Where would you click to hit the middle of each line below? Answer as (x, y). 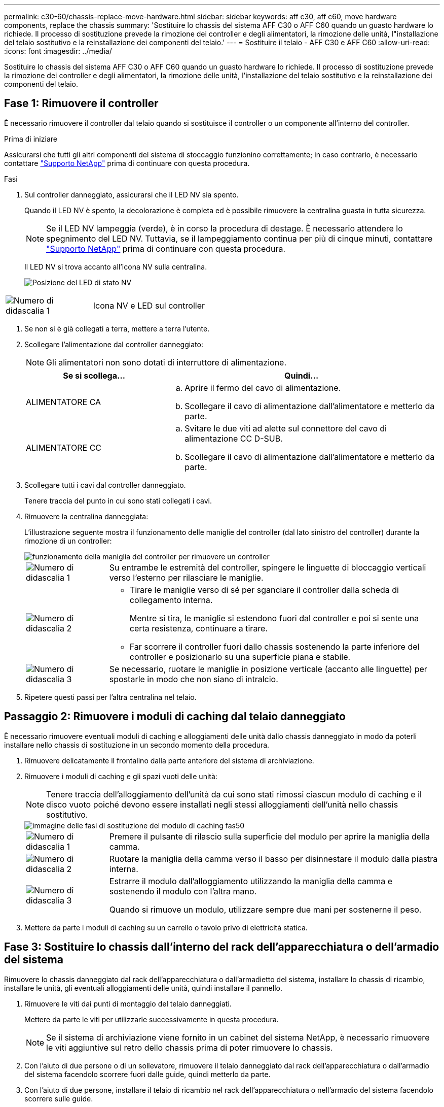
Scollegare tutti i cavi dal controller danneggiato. (105, 485)
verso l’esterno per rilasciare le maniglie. (186, 577)
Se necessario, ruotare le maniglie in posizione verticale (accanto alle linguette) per (268, 669)
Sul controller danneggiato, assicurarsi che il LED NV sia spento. (132, 194)
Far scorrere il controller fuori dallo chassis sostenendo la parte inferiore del (274, 646)
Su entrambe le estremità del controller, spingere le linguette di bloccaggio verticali (268, 567)
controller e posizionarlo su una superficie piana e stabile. (240, 657)
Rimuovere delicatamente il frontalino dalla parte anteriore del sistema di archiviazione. (169, 760)
